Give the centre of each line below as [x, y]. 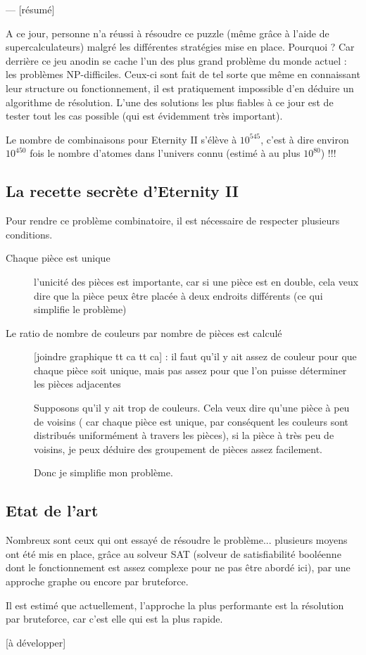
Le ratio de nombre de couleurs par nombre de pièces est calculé [144, 332]
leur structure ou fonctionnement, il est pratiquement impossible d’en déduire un [180, 88]
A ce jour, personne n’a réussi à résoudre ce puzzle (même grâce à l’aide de [168, 33]
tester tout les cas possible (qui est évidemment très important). [144, 116]
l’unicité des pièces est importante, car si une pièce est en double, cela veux [196, 281]
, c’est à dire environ [305, 139]
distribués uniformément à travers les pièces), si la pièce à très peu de [184, 435]
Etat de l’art [52, 510]
